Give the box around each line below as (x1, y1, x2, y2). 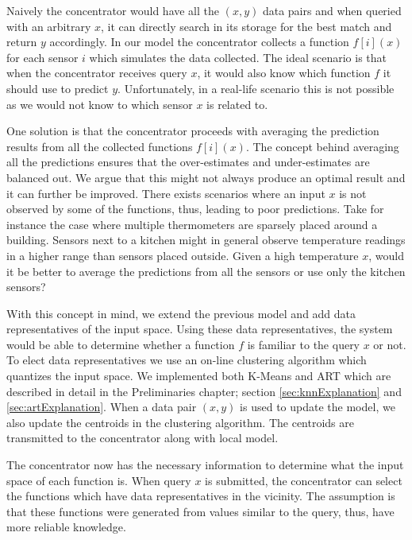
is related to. (206, 95, 268, 112)
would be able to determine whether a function (6, 336, 235, 352)
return (6, 33, 37, 50)
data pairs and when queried (262, 2, 402, 18)
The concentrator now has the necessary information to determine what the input (6, 456, 404, 473)
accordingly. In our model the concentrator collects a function (49, 33, 349, 50)
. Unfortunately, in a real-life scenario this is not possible (117, 80, 395, 96)
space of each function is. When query (6, 472, 191, 488)
